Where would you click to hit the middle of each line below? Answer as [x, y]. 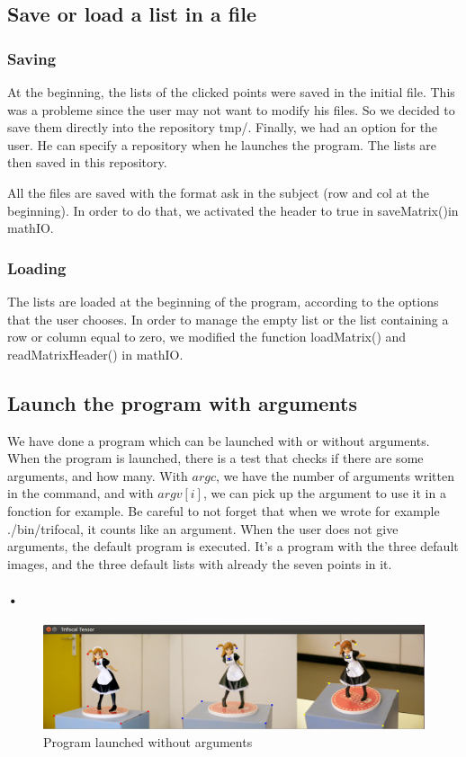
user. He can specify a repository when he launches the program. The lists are [222, 144]
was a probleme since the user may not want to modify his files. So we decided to [231, 109]
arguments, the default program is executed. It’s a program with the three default [233, 546]
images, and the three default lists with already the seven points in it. [200, 563]
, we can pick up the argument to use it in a [324, 493]
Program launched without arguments [148, 742]
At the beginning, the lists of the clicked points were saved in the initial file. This [231, 92]
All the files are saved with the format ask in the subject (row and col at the [218, 192]
